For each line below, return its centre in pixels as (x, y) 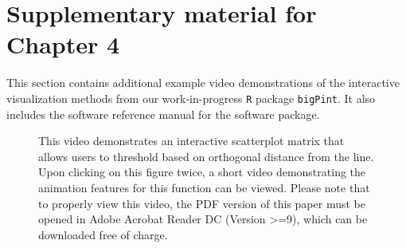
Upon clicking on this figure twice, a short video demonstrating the (202, 172)
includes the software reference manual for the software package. (163, 114)
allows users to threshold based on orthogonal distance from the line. (206, 156)
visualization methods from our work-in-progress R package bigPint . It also (191, 98)
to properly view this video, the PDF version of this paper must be (202, 203)
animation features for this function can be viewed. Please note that (204, 187)
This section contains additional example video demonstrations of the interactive (203, 83)
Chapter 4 (63, 44)
